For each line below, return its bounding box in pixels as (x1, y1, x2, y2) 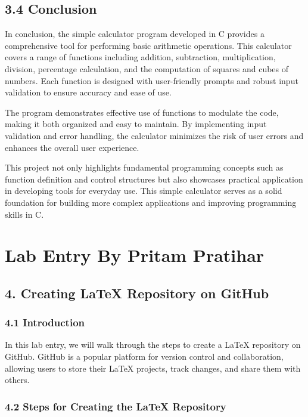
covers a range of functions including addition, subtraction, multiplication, (5, 51, 276, 63)
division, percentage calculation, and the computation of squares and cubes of (5, 62, 289, 75)
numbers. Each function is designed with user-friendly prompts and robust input (5, 74, 298, 87)
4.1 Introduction (5, 315, 85, 330)
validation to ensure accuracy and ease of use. (5, 86, 172, 98)
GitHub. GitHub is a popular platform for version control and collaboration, (5, 350, 284, 363)
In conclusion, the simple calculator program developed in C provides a (5, 27, 265, 40)
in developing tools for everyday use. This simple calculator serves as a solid (5, 184, 282, 197)
